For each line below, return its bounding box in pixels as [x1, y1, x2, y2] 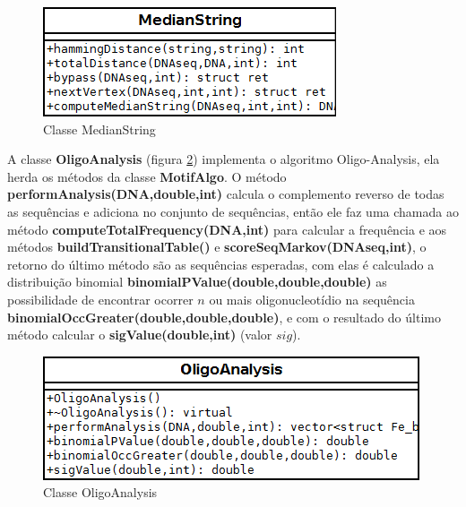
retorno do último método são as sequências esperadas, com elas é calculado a [7, 254, 435, 273]
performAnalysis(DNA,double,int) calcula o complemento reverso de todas [7, 185, 444, 203]
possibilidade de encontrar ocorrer [7, 289, 194, 308]
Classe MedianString [43, 119, 156, 138]
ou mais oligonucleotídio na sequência [209, 289, 415, 308]
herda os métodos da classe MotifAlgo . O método [7, 167, 287, 185]
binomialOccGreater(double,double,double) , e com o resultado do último [7, 307, 441, 326]
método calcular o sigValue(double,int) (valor [7, 325, 272, 344]
